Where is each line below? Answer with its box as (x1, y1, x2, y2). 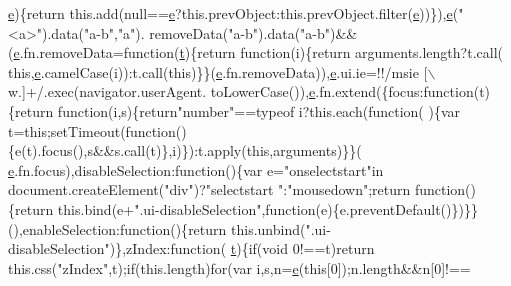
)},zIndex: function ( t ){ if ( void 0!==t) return (109, 238, 375, 259)
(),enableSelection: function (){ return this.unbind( (8, 218, 306, 239)
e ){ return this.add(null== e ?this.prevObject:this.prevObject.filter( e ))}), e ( (8, 3, 459, 23)
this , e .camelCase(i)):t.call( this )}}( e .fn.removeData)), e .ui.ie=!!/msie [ (8, 61, 428, 82)
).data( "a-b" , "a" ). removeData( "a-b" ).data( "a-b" (42, 22, 330, 43)
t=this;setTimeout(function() (8, 120, 187, 141)
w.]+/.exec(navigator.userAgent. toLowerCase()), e (8, 81, 316, 102)
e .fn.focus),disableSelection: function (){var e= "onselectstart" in (8, 159, 384, 180)
